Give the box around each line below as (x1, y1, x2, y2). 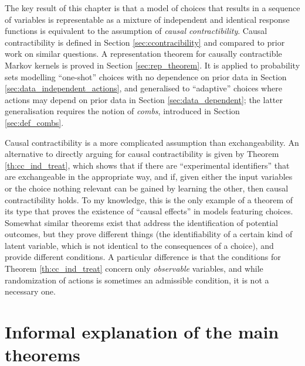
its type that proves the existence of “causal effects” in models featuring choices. (5, 205, 293, 217)
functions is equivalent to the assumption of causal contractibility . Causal (5, 25, 267, 37)
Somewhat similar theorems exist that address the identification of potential (5, 216, 279, 228)
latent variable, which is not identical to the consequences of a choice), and (5, 239, 274, 251)
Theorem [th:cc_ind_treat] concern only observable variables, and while (5, 262, 263, 275)
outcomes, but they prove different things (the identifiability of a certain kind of (5, 228, 293, 240)
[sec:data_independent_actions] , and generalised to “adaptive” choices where (5, 82, 282, 94)
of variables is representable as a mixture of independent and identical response (5, 13, 290, 25)
